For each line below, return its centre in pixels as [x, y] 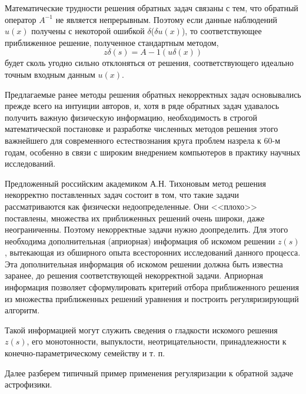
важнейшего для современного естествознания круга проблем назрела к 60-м [143, 140]
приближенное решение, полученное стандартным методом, [112, 42]
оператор [21, 19]
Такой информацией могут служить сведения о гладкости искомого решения [141, 330]
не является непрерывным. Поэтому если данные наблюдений [166, 19]
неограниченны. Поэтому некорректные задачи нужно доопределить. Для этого [147, 229]
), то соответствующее [222, 31]
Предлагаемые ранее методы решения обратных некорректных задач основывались [153, 94]
